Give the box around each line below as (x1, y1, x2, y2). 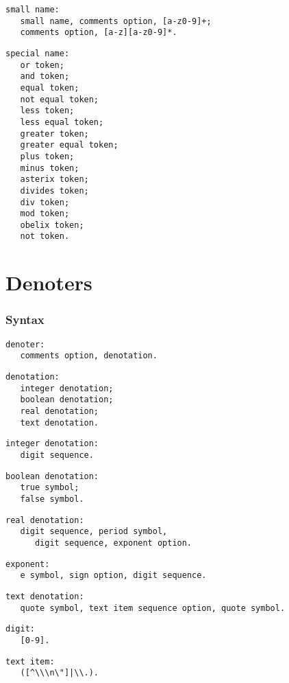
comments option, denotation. (20, 351, 158, 361)
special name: (5, 48, 70, 58)
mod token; (20, 209, 70, 219)
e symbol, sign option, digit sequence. (20, 570, 207, 581)
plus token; (20, 151, 75, 161)
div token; (20, 197, 70, 207)
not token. (20, 231, 70, 242)
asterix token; (20, 174, 89, 185)
